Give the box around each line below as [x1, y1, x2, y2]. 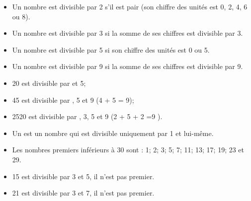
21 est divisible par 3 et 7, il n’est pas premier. [12, 188, 155, 198]
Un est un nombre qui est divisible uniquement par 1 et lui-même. [12, 128, 214, 138]
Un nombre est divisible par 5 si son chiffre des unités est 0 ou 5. [12, 44, 210, 55]
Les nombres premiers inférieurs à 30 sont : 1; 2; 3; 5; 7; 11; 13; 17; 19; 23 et [12, 144, 245, 155]
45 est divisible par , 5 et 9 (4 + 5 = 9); [12, 94, 134, 105]
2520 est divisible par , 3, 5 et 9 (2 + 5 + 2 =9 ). [12, 111, 163, 122]
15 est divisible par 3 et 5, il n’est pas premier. [12, 171, 155, 181]
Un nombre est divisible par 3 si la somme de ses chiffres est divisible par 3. [12, 28, 243, 38]
